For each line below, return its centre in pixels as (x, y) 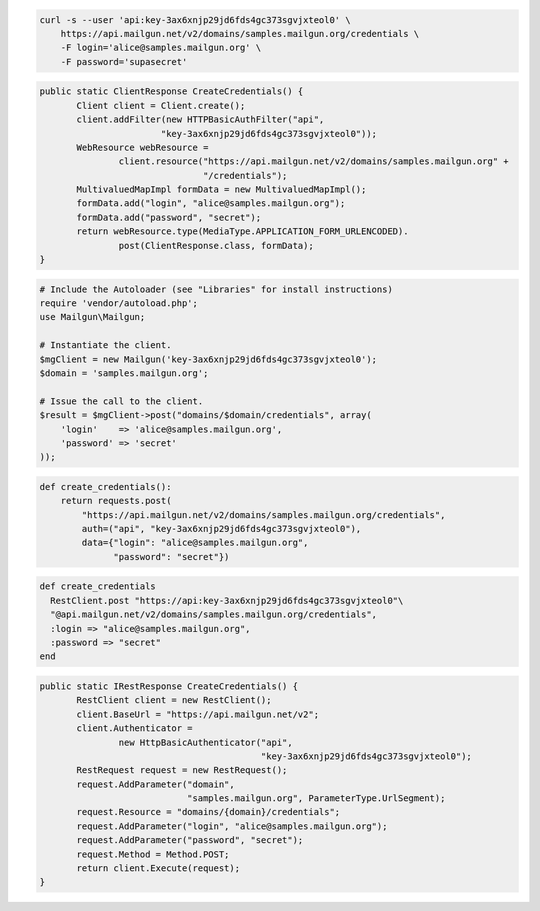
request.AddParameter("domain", (155, 784)
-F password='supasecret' (124, 61)
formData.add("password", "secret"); (169, 217)
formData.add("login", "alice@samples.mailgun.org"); (211, 203)
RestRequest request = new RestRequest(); (182, 770)
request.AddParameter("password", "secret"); (190, 840)
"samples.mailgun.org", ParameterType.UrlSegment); (316, 798)
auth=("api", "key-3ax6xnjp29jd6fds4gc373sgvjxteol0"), (221, 529)
